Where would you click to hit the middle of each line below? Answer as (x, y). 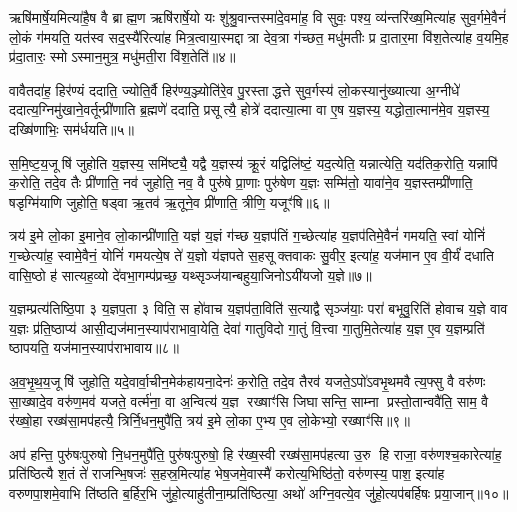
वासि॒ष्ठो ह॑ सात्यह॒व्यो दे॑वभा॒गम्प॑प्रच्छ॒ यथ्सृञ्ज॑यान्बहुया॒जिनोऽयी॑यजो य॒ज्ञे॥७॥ (190, 274)
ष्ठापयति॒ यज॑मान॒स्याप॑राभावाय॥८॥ (94, 347)
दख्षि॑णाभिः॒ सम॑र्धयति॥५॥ (71, 128)
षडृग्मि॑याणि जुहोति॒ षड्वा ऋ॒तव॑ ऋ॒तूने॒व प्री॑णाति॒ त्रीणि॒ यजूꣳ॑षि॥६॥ (169, 201)
